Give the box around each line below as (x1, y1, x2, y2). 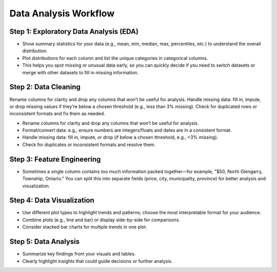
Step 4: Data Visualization (9, 196, 94, 205)
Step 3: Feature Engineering (9, 155, 101, 163)
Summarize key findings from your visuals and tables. (22, 251, 136, 257)
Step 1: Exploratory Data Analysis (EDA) (9, 27, 138, 36)
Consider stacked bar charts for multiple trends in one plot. (22, 224, 147, 230)
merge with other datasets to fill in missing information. (22, 69, 139, 75)
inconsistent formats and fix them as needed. (9, 111, 105, 117)
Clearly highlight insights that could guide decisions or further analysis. (22, 258, 173, 264)
